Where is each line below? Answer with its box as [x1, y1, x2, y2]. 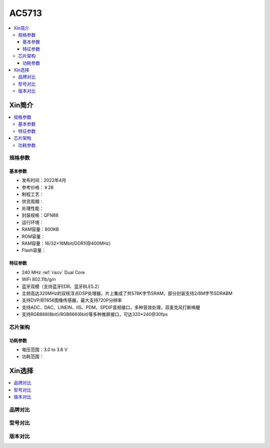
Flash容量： [21, 247, 46, 253]
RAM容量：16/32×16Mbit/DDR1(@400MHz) [21, 240, 111, 246]
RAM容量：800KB [21, 226, 59, 232]
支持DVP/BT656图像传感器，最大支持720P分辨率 [21, 297, 122, 303]
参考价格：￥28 [21, 184, 54, 190]
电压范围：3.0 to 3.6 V [21, 346, 67, 352]
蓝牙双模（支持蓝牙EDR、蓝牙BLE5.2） [21, 283, 102, 289]
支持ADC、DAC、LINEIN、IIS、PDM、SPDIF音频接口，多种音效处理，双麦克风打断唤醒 [21, 304, 200, 310]
